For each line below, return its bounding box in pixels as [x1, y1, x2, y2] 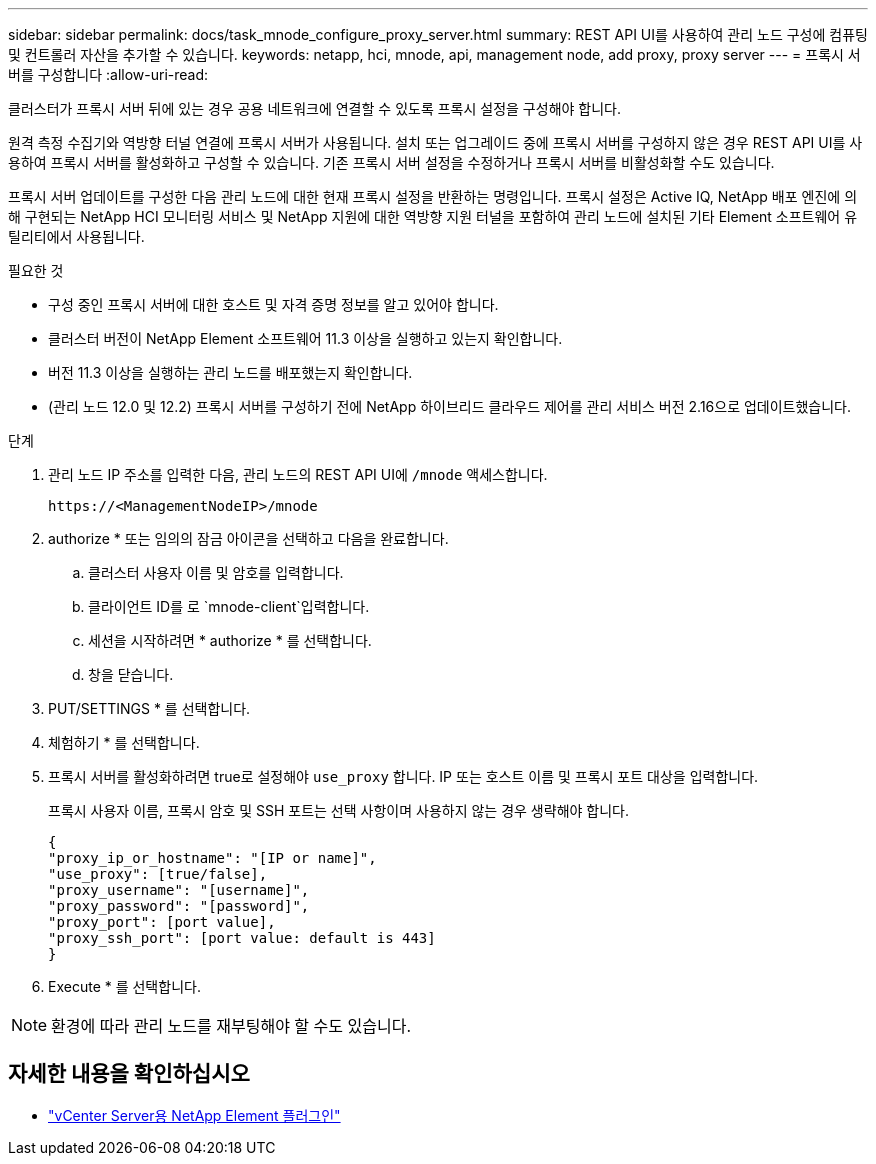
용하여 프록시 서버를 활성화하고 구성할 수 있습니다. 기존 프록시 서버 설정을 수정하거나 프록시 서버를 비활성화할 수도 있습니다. [8, 154, 775, 171]
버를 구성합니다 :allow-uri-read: [8, 66, 209, 83]
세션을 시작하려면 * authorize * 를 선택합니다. [88, 632, 372, 649]
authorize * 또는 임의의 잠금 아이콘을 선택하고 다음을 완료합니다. [48, 530, 449, 547]
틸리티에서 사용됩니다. [8, 228, 145, 245]
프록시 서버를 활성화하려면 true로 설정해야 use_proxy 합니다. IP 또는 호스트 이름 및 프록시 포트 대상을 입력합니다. [48, 768, 759, 785]
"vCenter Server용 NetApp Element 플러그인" [48, 1106, 341, 1124]
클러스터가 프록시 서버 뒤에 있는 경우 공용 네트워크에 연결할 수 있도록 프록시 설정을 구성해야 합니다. [8, 100, 621, 117]
